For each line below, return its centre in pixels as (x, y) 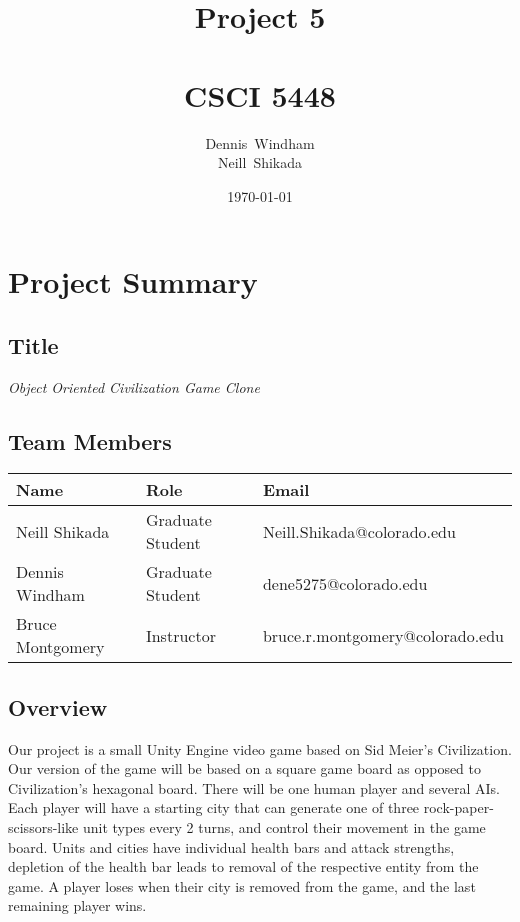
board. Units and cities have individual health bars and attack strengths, (231, 846)
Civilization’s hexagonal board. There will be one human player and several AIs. (254, 787)
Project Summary (133, 281)
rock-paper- (458, 807)
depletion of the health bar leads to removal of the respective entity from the (243, 866)
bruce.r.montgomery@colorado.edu (383, 635)
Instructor (180, 635)
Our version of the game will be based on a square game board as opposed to (245, 768)
